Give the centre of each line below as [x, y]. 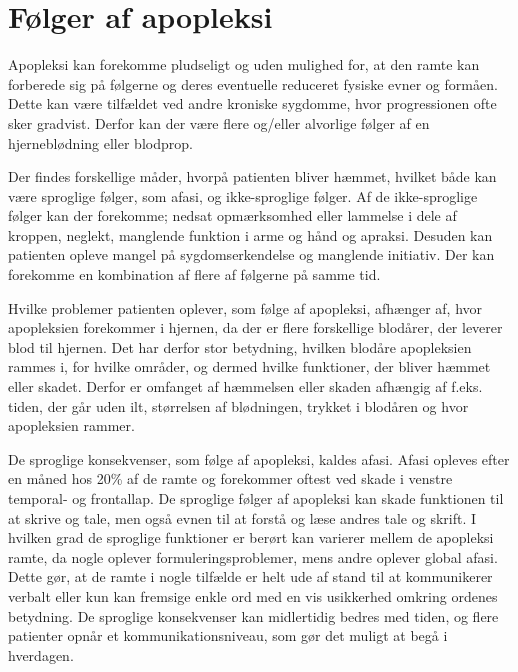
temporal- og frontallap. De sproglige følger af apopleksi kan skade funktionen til [256, 498]
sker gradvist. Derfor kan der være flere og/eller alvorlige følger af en [219, 122]
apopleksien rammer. [71, 425]
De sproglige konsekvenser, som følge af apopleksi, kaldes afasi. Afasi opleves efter [259, 458]
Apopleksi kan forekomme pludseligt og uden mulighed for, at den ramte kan [244, 64]
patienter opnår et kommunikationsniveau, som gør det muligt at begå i [228, 635]
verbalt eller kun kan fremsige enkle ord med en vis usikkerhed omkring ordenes [253, 595]
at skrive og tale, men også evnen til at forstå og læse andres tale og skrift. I [242, 517]
